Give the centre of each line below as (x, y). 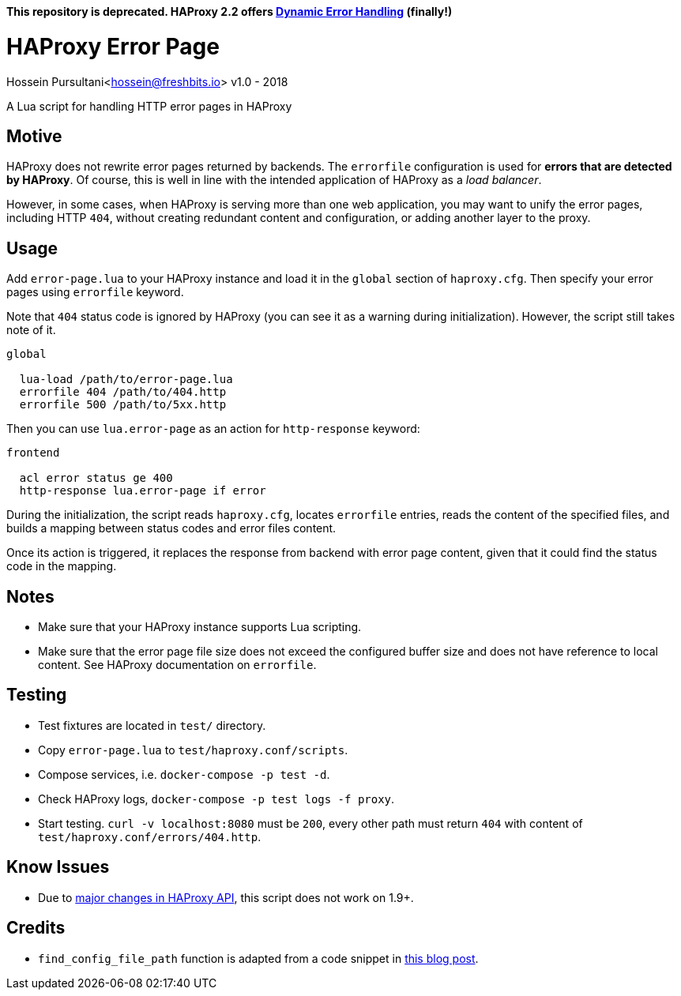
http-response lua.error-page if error (143, 491)
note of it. (31, 330)
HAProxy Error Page (113, 46)
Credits (36, 928)
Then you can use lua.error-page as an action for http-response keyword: (213, 429)
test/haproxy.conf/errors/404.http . (150, 836)
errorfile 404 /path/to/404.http (123, 392)
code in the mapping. (62, 566)
